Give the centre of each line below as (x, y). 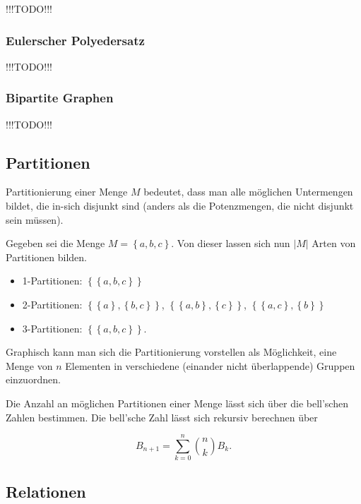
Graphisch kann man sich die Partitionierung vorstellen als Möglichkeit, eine (171, 352)
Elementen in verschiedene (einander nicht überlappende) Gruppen (210, 365)
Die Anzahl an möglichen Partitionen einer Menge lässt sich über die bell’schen (177, 403)
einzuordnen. (33, 379)
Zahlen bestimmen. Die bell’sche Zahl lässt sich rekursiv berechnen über (162, 417)
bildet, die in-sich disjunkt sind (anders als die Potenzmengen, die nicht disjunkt (180, 206)
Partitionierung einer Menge (67, 192)
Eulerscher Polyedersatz (75, 40)
